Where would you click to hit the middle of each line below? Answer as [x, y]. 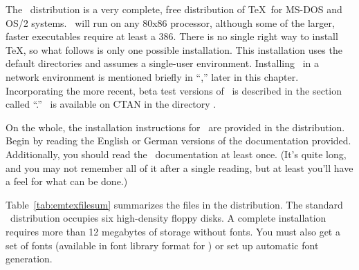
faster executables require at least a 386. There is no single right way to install [172, 36]
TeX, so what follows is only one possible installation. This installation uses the [174, 49]
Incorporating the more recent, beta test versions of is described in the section [174, 90]
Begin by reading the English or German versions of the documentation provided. [178, 141]
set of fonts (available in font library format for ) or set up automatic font [162, 245]
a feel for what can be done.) [67, 181]
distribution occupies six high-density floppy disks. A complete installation [168, 218]
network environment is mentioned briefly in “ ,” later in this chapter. [152, 76]
